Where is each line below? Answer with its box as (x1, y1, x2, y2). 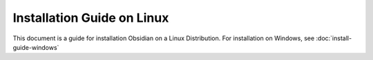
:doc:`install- (316, 34, 352, 42)
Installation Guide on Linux (12, 10, 169, 25)
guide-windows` (12, 43, 59, 51)
